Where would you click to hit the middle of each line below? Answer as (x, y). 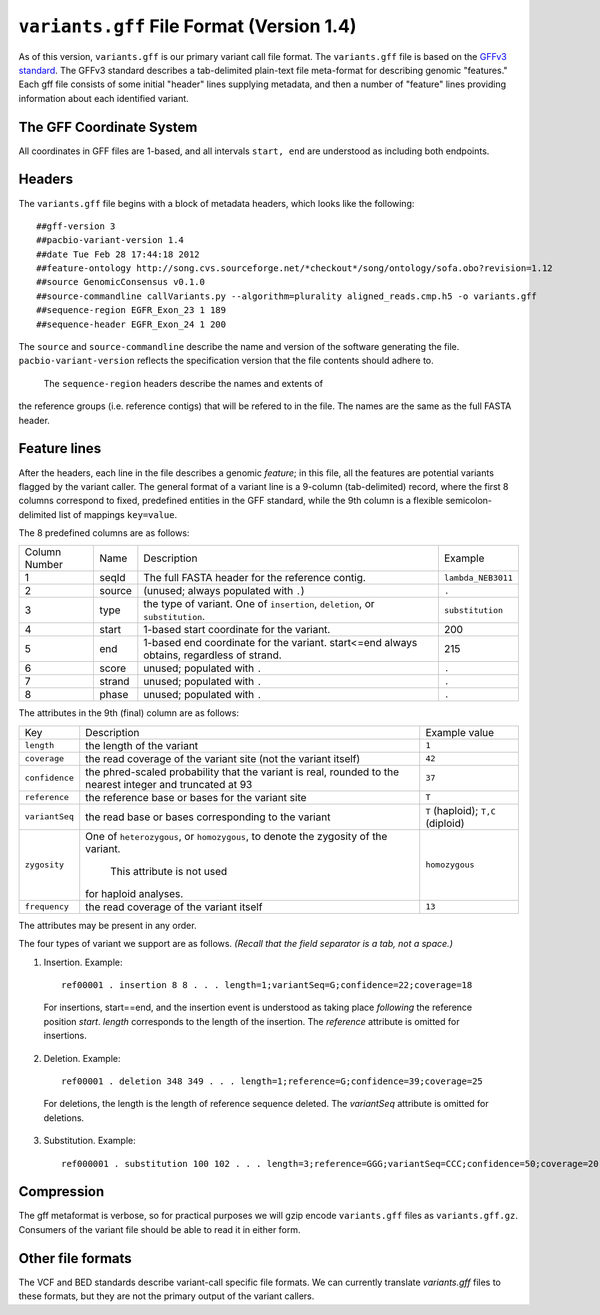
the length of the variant (142, 745)
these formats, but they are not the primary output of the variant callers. (166, 1296)
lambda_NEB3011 (478, 577)
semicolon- (468, 501)
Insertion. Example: (83, 962)
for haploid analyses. (134, 893)
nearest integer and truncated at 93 (169, 784)
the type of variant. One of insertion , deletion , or (259, 604)
